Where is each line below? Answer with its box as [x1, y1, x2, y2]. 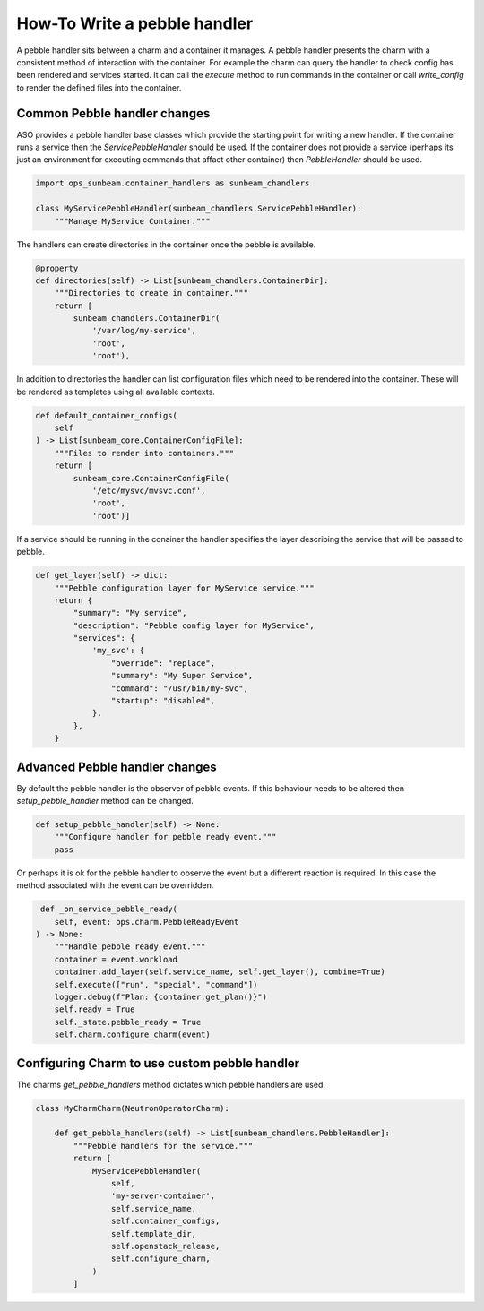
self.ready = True [54, 1005, 135, 1014]
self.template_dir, [110, 1229, 197, 1238]
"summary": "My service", [73, 608, 187, 618]
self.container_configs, [110, 1216, 220, 1227]
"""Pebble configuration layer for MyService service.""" [54, 582, 315, 593]
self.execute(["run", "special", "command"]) [54, 979, 258, 989]
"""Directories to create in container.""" [54, 288, 248, 298]
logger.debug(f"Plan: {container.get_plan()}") [54, 991, 268, 1002]
